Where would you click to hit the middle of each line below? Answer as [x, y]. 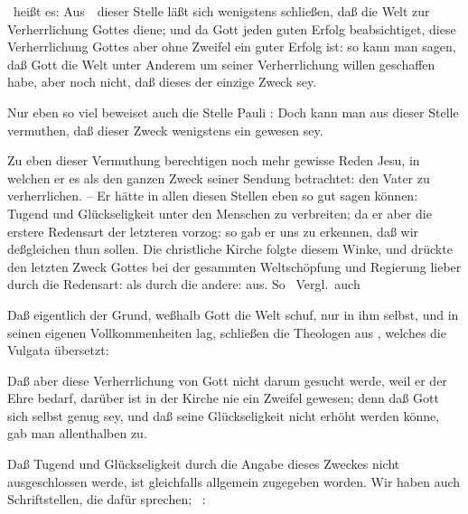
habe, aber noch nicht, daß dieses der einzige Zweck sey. [162, 82]
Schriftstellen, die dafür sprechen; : [107, 499]
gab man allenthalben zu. [77, 433]
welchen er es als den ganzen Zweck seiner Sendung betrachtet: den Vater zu [219, 178]
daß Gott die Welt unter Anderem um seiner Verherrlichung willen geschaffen [221, 64]
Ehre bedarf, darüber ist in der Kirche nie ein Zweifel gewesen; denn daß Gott [223, 398]
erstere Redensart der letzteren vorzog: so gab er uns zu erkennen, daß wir [213, 231]
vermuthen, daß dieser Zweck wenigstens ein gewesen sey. [165, 130]
